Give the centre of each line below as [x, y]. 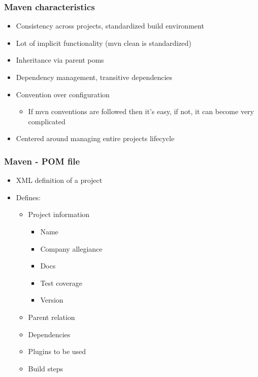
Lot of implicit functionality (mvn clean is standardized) [104, 43]
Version [52, 300]
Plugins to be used [57, 351]
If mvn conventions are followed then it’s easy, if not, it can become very [141, 111]
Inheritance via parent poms [60, 60]
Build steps [45, 368]
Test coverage [61, 282]
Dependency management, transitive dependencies [94, 77]
